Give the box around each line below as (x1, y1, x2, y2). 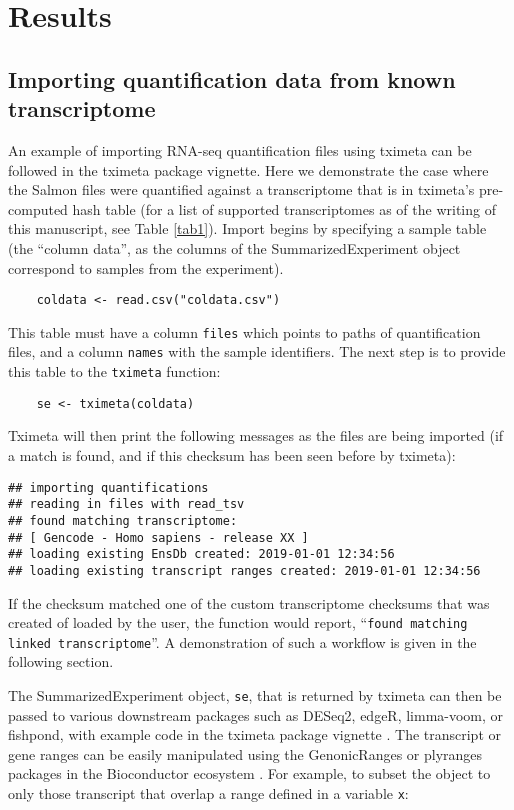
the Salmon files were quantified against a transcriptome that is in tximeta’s (8, 179, 475, 200)
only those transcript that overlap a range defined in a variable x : (8, 783, 409, 804)
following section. (8, 651, 114, 672)
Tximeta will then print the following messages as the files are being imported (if (8, 425, 504, 446)
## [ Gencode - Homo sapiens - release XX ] (8, 530, 309, 545)
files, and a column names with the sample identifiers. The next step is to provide (8, 341, 506, 362)
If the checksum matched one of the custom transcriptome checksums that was (8, 592, 490, 613)
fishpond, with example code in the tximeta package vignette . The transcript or (8, 724, 502, 745)
